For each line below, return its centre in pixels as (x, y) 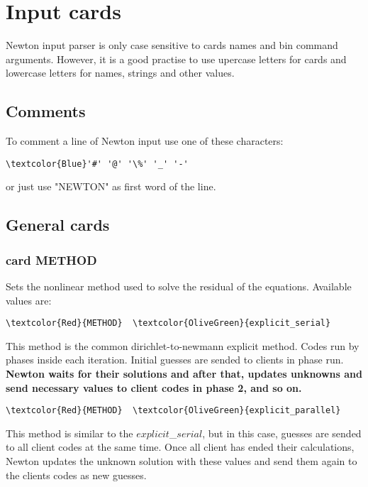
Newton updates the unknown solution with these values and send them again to (182, 461)
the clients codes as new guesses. (76, 475)
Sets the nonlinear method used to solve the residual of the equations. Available (179, 286)
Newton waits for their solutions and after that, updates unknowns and (184, 373)
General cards (58, 225)
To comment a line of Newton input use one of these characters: (145, 141)
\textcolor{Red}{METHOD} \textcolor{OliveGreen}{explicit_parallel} (173, 411)
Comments (46, 111)
